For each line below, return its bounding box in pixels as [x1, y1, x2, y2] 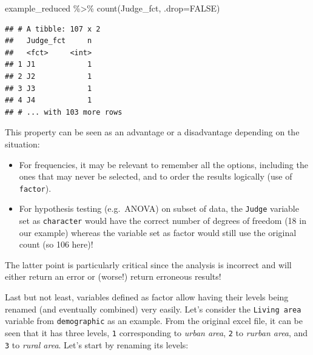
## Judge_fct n [5, 36, 92, 46]
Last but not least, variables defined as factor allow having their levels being [5, 291, 289, 303]
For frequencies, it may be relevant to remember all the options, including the [19, 158, 308, 171]
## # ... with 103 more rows [5, 107, 123, 117]
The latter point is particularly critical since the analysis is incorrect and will [5, 258, 292, 271]
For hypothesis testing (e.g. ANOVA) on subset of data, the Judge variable [19, 202, 299, 215]
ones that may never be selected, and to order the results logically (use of [19, 170, 292, 183]
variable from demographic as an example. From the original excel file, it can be [5, 314, 303, 327]
